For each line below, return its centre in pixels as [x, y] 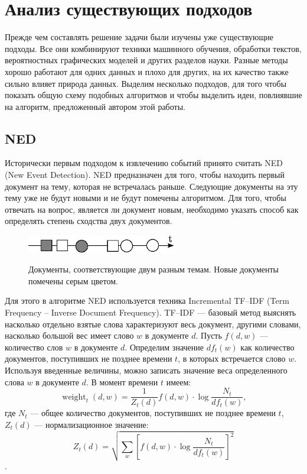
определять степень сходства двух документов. [89, 221]
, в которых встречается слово [232, 358]
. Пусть [209, 335]
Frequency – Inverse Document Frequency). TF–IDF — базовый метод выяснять [151, 312]
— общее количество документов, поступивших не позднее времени [153, 413]
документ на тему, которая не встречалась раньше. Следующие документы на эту [151, 186]
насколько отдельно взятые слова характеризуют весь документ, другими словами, [153, 324]
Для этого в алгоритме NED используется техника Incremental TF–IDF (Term [147, 301]
